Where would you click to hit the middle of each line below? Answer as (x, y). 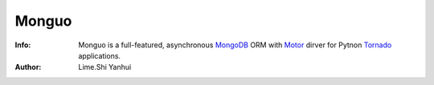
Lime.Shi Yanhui (105, 67)
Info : (23, 45)
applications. (99, 55)
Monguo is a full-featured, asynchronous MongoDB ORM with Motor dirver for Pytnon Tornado (235, 45)
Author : (28, 67)
